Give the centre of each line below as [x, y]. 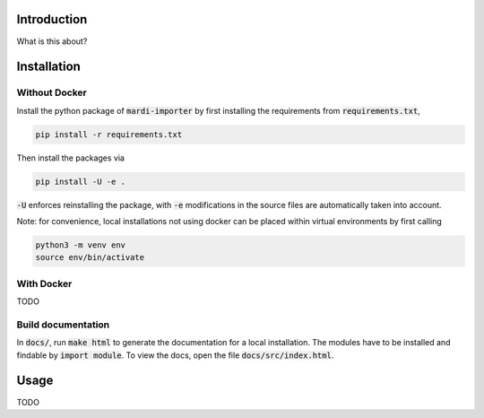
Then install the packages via [71, 158]
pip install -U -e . [80, 181]
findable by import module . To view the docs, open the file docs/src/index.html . [175, 355]
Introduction [52, 19]
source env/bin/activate [90, 257]
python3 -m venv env [80, 245]
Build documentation [63, 325]
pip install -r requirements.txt [109, 134]
